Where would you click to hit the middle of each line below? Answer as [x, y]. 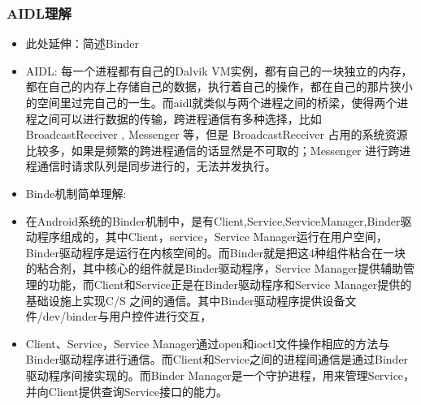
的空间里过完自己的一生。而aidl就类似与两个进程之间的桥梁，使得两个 [211, 102]
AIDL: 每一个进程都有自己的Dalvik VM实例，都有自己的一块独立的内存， [219, 70]
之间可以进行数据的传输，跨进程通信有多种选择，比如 [179, 118]
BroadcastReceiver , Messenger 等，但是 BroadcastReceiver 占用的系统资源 [217, 134]
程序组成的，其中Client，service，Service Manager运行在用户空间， [212, 237]
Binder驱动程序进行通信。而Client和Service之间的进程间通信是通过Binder [217, 359]
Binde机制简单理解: [76, 193]
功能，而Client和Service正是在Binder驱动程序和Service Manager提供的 [230, 284]
